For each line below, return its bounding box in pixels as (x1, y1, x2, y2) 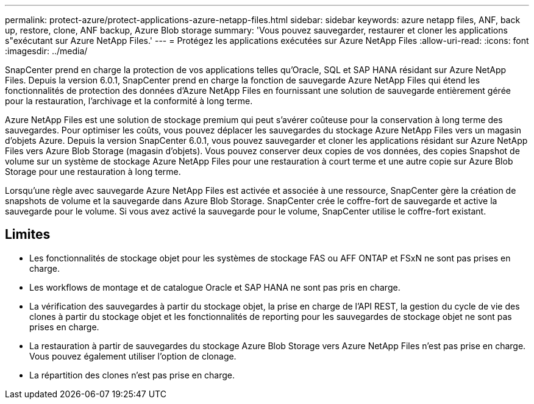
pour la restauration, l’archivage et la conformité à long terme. (5, 96, 253, 106)
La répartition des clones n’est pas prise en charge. (29, 369, 235, 380)
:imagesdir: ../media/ (5, 46, 88, 56)
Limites (5, 227, 51, 243)
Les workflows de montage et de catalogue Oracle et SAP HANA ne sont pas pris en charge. (29, 282, 400, 292)
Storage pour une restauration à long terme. (5, 166, 181, 177)
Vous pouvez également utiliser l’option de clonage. (29, 350, 237, 361)
